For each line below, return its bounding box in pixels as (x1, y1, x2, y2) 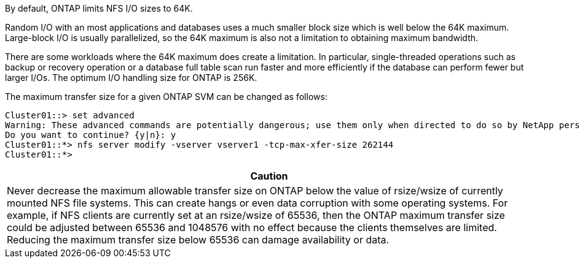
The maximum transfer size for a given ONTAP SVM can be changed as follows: (5, 91, 327, 102)
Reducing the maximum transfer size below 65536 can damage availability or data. (7, 234, 390, 246)
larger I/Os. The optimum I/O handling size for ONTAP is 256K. (5, 72, 257, 83)
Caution (250, 170, 288, 182)
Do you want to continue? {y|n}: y (5, 130, 176, 140)
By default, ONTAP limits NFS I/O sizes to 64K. (5, 3, 193, 13)
